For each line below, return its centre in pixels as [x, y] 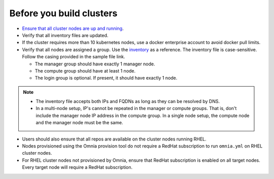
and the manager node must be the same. [79, 123]
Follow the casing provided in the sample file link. [74, 57]
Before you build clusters [63, 13]
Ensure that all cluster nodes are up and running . [73, 28]
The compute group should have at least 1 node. [85, 70]
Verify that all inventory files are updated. [65, 35]
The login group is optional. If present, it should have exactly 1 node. [106, 78]
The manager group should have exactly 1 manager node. [95, 64]
